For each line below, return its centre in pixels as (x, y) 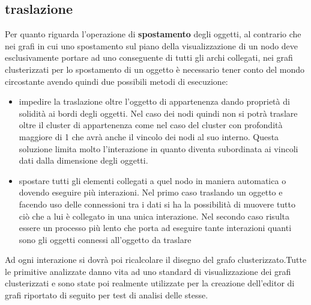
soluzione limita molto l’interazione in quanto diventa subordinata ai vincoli (159, 148)
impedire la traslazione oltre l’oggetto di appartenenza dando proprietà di (154, 101)
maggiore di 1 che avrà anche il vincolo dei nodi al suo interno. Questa (149, 136)
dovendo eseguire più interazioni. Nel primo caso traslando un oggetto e (151, 192)
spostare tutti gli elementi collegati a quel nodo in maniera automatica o (152, 180)
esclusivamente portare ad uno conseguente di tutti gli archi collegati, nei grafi (149, 57)
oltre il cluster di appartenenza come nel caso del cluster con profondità (151, 125)
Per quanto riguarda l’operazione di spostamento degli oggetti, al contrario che (153, 34)
